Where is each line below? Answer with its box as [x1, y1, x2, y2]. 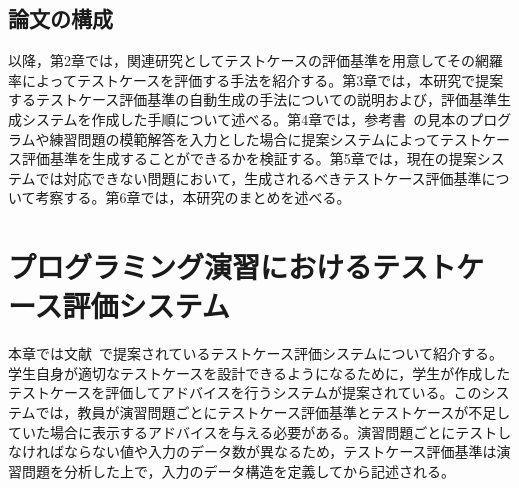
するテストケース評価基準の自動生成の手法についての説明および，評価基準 [8, 89, 497, 110]
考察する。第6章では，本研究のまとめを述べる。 [35, 187, 351, 208]
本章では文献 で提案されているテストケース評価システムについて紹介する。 [8, 343, 504, 364]
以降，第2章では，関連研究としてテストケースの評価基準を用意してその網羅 [8, 50, 504, 71]
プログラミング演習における [8, 246, 373, 287]
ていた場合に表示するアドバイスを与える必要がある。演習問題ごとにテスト [8, 421, 498, 442]
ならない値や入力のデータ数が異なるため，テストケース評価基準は [63, 441, 497, 462]
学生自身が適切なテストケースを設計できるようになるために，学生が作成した [8, 362, 511, 383]
